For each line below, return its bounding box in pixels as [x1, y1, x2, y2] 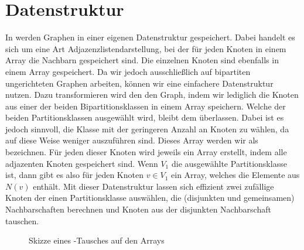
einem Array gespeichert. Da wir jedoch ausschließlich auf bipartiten [5, 65, 251, 77]
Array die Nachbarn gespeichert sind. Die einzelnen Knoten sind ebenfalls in [5, 54, 279, 66]
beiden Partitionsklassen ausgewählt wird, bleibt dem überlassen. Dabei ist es [5, 111, 284, 124]
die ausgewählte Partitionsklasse [171, 157, 287, 169]
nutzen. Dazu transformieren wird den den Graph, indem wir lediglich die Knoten [5, 88, 299, 101]
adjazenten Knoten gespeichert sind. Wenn [5, 157, 158, 169]
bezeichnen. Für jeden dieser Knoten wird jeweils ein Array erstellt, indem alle [5, 146, 287, 158]
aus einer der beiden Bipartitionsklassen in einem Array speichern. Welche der [5, 100, 286, 112]
